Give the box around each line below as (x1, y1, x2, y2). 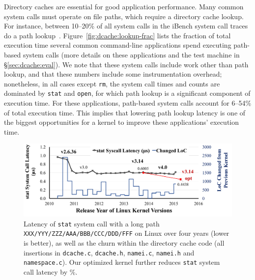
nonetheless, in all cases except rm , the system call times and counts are (4, 78, 220, 88)
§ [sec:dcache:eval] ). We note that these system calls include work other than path (4, 59, 249, 69)
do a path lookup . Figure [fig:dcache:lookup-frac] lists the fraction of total (4, 30, 231, 40)
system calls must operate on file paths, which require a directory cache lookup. (4, 11, 244, 21)
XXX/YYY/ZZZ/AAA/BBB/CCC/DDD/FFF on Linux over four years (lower (24, 228, 229, 238)
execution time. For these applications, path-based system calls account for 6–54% (4, 98, 252, 108)
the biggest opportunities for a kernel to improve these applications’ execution (4, 117, 239, 127)
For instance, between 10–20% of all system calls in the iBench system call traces (4, 21, 248, 31)
